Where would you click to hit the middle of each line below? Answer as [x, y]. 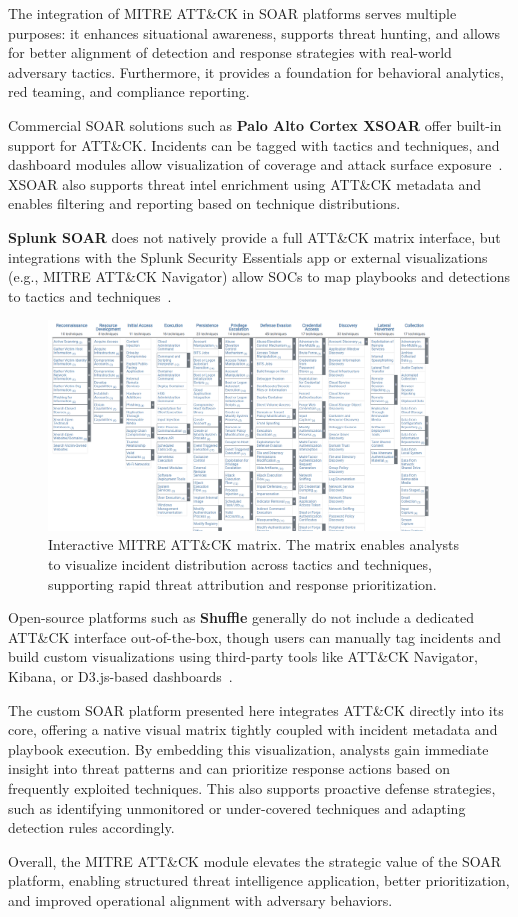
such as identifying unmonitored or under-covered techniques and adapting [237, 807]
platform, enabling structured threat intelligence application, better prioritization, [259, 880]
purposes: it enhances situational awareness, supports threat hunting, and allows [254, 32]
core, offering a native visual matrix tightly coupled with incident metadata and [253, 729]
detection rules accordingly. [91, 827]
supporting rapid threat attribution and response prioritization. [242, 583]
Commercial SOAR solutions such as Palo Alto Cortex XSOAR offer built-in [255, 124]
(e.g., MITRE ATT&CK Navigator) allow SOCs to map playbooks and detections [259, 276]
